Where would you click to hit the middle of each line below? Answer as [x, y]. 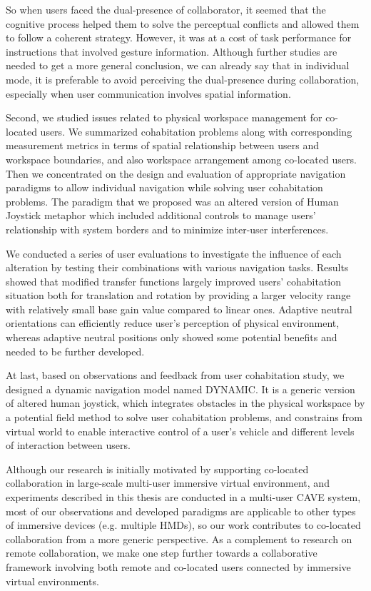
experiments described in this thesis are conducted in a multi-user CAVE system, [183, 497]
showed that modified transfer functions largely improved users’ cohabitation [174, 281]
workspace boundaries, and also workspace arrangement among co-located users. [181, 159]
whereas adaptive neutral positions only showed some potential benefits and [172, 337]
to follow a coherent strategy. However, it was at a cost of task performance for [179, 37]
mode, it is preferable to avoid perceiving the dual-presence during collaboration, [183, 79]
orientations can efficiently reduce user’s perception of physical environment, [173, 323]
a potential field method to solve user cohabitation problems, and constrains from [184, 417]
